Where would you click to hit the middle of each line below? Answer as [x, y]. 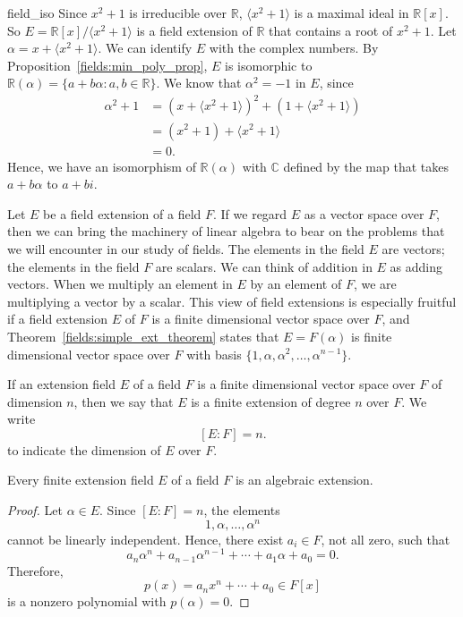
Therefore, [35, 570]
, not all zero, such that [386, 539]
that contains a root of [331, 30]
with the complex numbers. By [294, 48]
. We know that [199, 83]
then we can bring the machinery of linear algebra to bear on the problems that [226, 231]
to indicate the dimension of [84, 449]
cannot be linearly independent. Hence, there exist [146, 539]
